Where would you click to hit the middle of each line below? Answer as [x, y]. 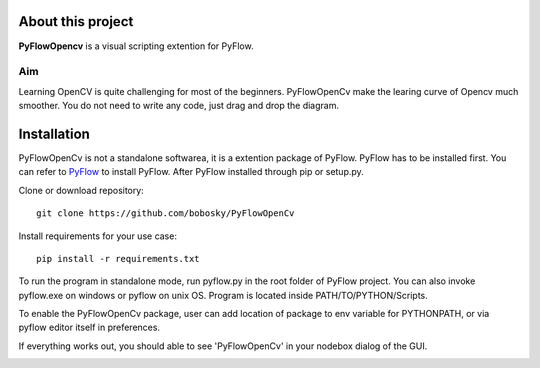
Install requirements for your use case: [97, 236]
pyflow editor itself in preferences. [89, 327]
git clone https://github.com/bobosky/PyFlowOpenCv [165, 213]
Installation [54, 133]
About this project [76, 21]
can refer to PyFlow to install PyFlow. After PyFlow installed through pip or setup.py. [191, 172]
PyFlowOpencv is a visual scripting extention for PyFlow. [136, 46]
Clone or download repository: [81, 190]
